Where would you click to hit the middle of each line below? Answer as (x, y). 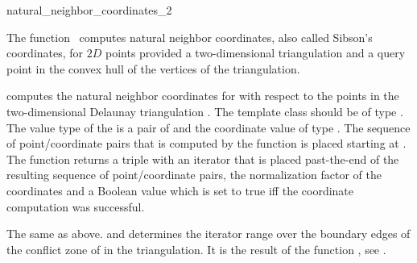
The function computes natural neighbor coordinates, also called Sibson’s (190, 37)
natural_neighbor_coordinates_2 (89, 10)
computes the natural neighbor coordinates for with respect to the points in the (203, 96)
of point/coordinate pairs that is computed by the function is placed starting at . (206, 143)
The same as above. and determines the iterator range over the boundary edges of (208, 234)
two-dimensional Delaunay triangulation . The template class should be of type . (205, 111)
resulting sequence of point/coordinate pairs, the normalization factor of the (194, 175)
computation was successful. (76, 206)
